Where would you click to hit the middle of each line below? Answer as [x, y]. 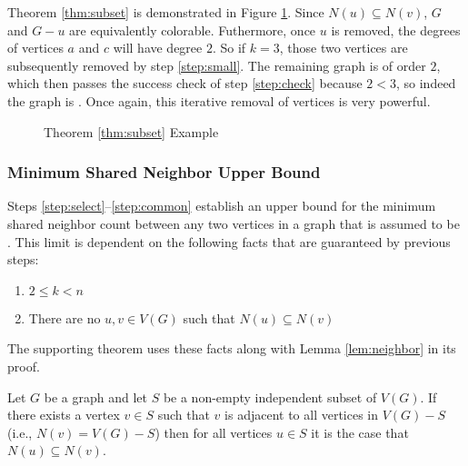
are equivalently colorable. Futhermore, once [193, 30]
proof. [24, 366]
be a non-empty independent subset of [270, 397]
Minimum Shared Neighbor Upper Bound [164, 172]
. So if [229, 48]
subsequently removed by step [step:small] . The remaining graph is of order [217, 65]
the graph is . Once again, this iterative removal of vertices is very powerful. [219, 100]
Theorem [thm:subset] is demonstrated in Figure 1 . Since [166, 12]
